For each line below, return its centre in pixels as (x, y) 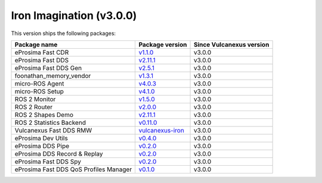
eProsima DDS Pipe (42, 146)
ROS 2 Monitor (35, 99)
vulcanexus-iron (161, 130)
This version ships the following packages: (64, 33)
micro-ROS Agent (39, 83)
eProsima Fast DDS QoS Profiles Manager (73, 169)
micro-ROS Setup (39, 91)
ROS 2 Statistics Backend (50, 122)
